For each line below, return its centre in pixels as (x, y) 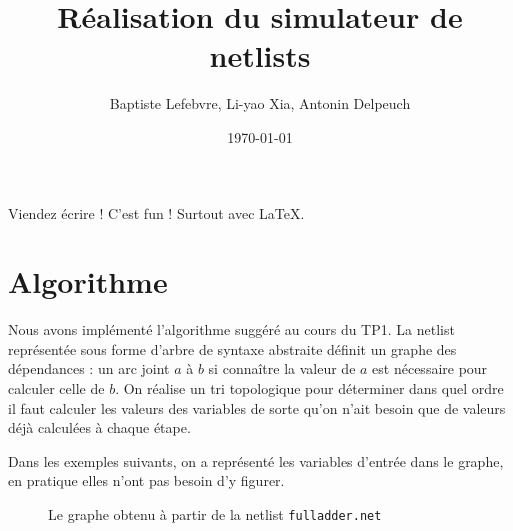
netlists (260, 55)
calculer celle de (56, 388)
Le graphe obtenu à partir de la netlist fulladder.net (215, 513)
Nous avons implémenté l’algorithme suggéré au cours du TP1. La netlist (231, 329)
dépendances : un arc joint (89, 368)
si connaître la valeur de (282, 368)
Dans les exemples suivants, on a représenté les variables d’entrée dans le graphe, (256, 460)
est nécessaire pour (430, 368)
